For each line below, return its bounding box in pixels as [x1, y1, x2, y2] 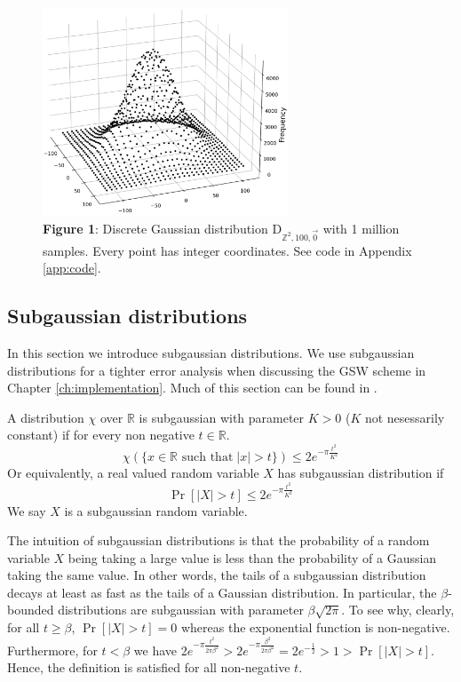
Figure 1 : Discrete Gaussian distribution [43, 218, 268, 237]
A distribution [7, 408, 84, 426]
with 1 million [322, 218, 400, 237]
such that [181, 450, 234, 464]
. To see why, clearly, [341, 600, 455, 619]
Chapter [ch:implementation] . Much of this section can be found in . [7, 378, 378, 397]
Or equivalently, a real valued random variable [7, 463, 259, 481]
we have [133, 640, 178, 659]
